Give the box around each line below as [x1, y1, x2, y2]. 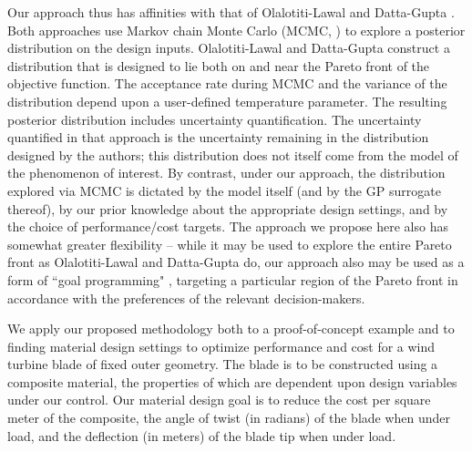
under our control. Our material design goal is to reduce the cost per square [7, 390, 431, 409]
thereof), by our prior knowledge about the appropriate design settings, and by [7, 199, 448, 218]
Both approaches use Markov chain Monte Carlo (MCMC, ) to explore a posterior [7, 20, 466, 39]
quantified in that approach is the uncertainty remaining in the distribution [7, 128, 429, 147]
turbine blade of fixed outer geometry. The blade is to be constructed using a [7, 354, 438, 374]
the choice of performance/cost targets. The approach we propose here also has [7, 217, 448, 236]
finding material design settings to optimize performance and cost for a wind [7, 336, 436, 355]
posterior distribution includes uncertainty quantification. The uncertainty [7, 109, 422, 128]
